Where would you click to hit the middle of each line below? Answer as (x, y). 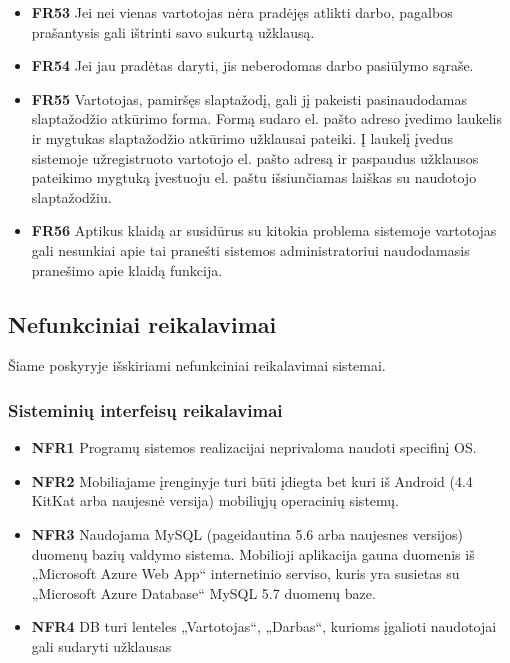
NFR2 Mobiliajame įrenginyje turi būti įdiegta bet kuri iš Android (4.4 (252, 480)
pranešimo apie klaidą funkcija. (127, 269)
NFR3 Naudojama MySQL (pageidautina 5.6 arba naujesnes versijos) (247, 533)
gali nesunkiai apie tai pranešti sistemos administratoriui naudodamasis (250, 249)
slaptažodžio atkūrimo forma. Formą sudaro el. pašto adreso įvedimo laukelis (266, 118)
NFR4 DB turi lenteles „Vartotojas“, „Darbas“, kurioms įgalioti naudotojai (264, 626)
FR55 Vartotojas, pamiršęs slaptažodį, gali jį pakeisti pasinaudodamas (249, 98)
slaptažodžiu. (71, 196)
